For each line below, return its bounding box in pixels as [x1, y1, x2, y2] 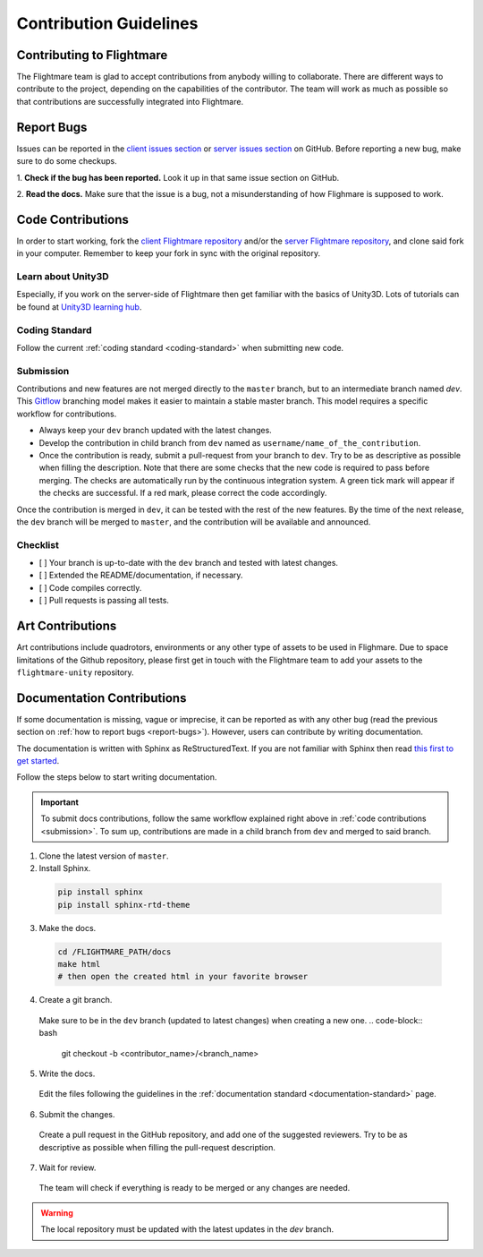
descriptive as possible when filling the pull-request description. [38, 1142, 276, 1152]
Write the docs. [38, 1068, 96, 1079]
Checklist [16, 538, 60, 551]
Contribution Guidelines [16, 13, 199, 33]
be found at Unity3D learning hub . [16, 301, 142, 312]
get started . [16, 756, 60, 766]
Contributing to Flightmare [16, 47, 168, 63]
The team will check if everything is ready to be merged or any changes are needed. [38, 1183, 351, 1193]
